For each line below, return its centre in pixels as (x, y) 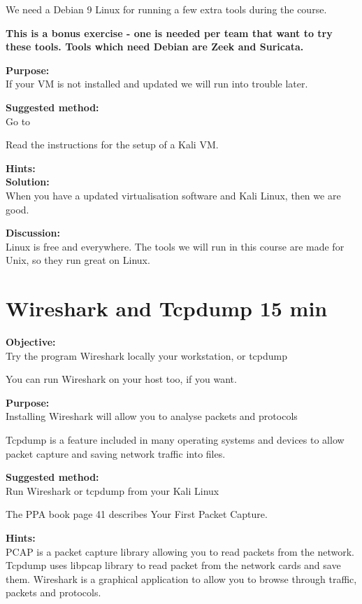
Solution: (28, 182)
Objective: (31, 342)
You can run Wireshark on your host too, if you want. (121, 379)
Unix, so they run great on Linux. (78, 260)
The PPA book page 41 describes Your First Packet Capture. (137, 514)
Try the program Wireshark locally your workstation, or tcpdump (147, 355)
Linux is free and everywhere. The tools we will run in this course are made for (175, 246)
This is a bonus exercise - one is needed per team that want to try (169, 33)
